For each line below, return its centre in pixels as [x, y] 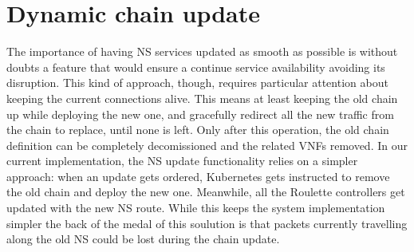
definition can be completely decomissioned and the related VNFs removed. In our [207, 145]
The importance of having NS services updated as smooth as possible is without [202, 51]
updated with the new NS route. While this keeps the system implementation [196, 208]
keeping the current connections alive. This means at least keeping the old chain [202, 98]
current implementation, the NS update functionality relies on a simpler [182, 161]
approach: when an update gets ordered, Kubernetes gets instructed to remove [198, 176]
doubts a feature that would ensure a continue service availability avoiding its [196, 67]
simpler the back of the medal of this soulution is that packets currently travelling [207, 223]
